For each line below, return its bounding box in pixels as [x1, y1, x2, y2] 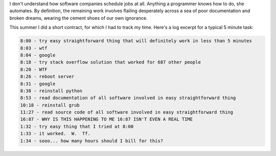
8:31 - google [20, 81, 56, 87]
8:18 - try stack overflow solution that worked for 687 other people [20, 59, 201, 65]
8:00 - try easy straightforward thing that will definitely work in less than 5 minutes [20, 38, 252, 44]
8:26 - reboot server [20, 74, 75, 80]
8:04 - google [20, 52, 56, 58]
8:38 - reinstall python [20, 88, 83, 94]
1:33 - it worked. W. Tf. [20, 131, 90, 137]
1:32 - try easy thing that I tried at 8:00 [20, 123, 134, 129]
